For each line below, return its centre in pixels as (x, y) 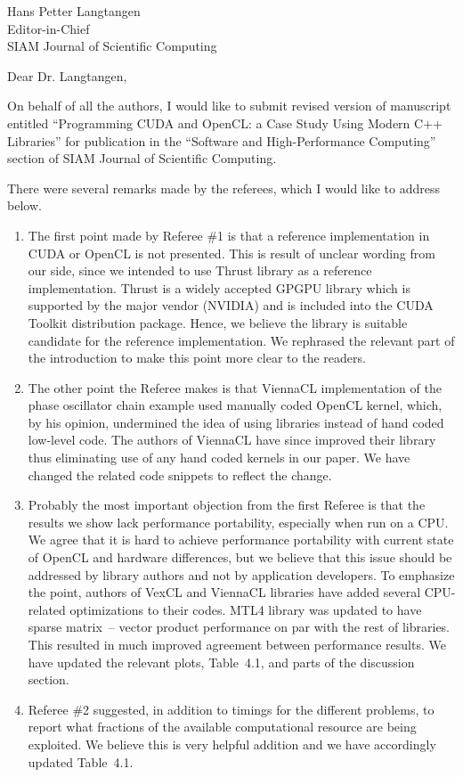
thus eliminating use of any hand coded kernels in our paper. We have (219, 458)
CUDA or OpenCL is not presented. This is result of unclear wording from (231, 253)
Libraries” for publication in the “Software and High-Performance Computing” (222, 140)
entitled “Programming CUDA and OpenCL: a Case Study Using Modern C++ (225, 123)
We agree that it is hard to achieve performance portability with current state (241, 540)
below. (24, 205)
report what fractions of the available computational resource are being (222, 727)
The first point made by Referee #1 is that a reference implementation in (229, 235)
